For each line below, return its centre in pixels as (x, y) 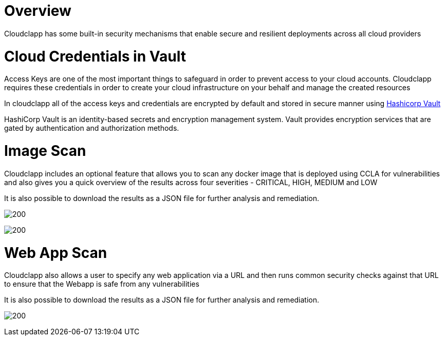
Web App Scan (56, 253)
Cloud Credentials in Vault (95, 56)
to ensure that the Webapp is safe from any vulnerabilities (102, 284)
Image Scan (45, 151)
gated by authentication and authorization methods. (92, 128)
